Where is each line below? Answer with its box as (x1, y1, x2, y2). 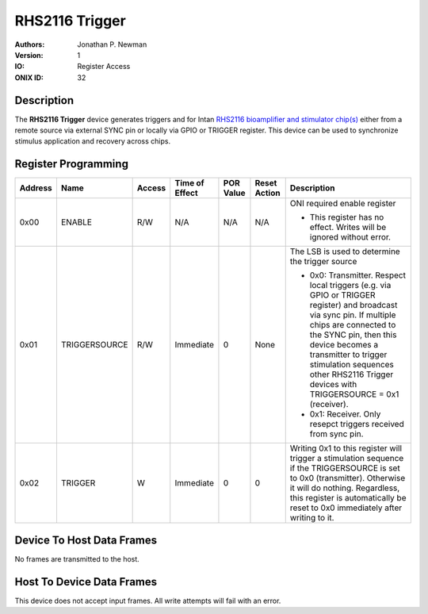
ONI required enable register (289, 198, 396, 209)
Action (254, 187, 281, 198)
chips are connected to (309, 320, 396, 331)
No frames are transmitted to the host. (14, 554, 140, 563)
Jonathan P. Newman (77, 40, 147, 49)
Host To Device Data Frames (14, 575, 158, 589)
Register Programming (14, 157, 128, 171)
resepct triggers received (309, 419, 404, 430)
